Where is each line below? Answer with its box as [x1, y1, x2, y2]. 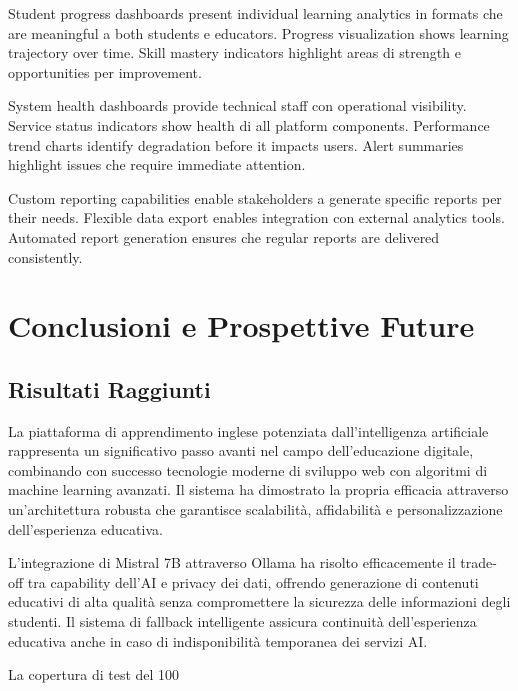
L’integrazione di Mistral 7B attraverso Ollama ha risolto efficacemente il [8, 552, 456, 573]
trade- [460, 552, 497, 573]
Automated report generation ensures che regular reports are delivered [8, 226, 440, 247]
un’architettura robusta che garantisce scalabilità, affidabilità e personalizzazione [8, 499, 503, 520]
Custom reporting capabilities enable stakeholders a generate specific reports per [8, 187, 502, 208]
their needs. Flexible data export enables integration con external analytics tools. [8, 207, 505, 228]
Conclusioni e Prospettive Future [8, 305, 475, 346]
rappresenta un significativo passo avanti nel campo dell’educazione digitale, [8, 440, 474, 461]
